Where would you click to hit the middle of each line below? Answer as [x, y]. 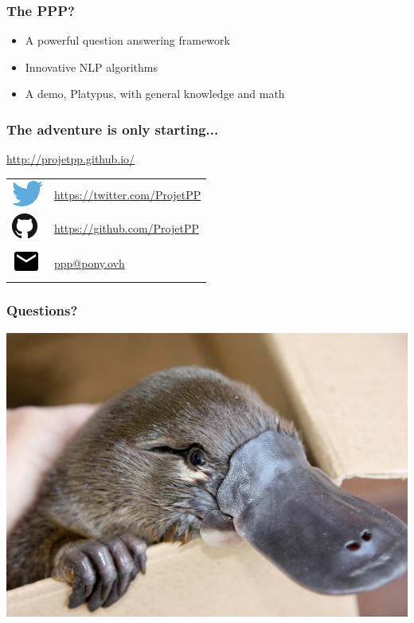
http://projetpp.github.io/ [71, 159]
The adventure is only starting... [113, 129]
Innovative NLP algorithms [91, 67]
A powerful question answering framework [127, 40]
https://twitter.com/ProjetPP [128, 195]
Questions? [42, 310]
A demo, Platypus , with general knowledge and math [155, 94]
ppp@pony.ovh [90, 263]
